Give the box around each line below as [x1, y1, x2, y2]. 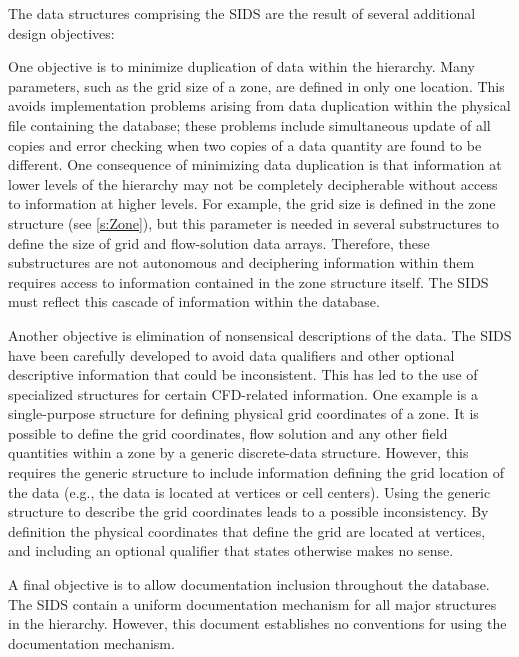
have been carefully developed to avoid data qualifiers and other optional [8, 344, 455, 365]
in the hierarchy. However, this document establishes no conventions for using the [8, 613, 507, 634]
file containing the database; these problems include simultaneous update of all [8, 114, 491, 135]
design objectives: [8, 22, 115, 43]
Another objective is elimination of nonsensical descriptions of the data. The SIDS [8, 324, 512, 345]
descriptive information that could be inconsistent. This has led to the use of [8, 364, 478, 385]
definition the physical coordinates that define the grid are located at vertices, [8, 520, 486, 541]
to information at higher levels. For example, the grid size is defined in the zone [8, 193, 496, 214]
